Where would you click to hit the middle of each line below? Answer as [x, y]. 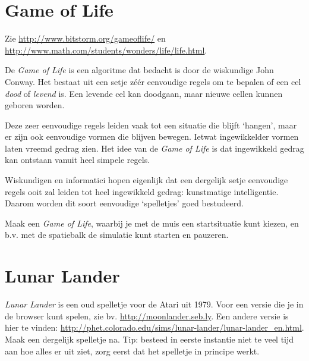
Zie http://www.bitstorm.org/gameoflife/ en [85, 38]
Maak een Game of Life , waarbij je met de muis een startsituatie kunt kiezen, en [152, 223]
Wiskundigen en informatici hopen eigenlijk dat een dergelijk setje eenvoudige [146, 180]
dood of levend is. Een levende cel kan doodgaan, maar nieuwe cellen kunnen [144, 93]
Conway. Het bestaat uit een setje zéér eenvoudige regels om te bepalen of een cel [153, 81]
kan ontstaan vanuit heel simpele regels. [78, 160]
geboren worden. [35, 105]
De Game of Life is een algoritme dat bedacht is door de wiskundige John [139, 70]
